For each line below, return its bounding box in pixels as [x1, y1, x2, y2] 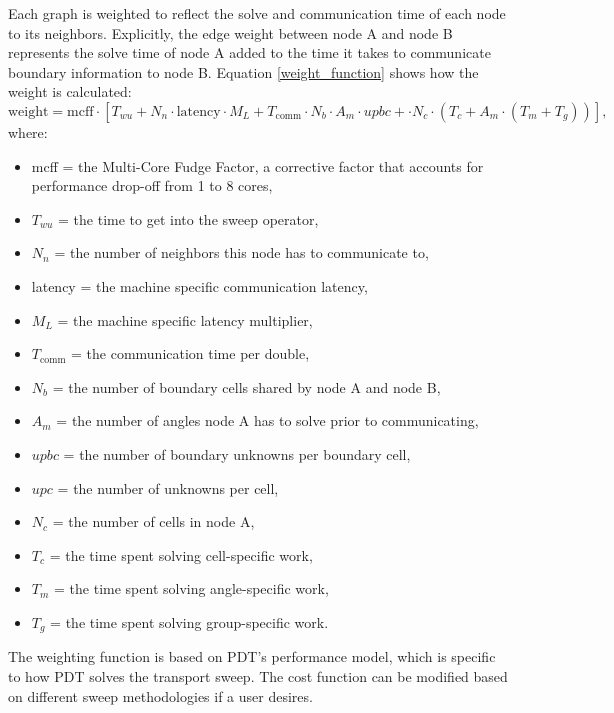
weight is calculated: [8, 81, 132, 102]
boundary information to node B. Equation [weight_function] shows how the [8, 61, 479, 82]
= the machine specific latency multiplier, [57, 309, 313, 330]
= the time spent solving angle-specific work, [54, 578, 329, 599]
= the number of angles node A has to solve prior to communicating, [56, 410, 479, 431]
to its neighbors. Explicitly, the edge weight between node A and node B [8, 22, 453, 43]
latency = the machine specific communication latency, [31, 275, 368, 296]
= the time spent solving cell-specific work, [49, 544, 313, 565]
